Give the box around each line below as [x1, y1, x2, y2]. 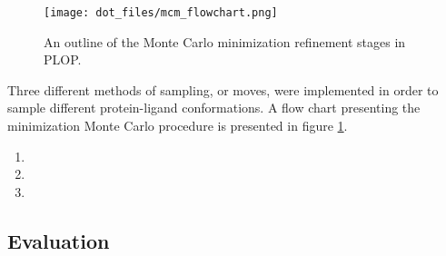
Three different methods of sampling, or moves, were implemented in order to [7, 80, 439, 99]
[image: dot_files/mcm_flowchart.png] [44, 6, 278, 19]
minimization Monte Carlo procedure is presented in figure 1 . [7, 116, 348, 135]
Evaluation [7, 226, 110, 254]
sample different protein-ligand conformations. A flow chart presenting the [7, 98, 421, 117]
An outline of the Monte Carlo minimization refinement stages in [44, 32, 406, 51]
